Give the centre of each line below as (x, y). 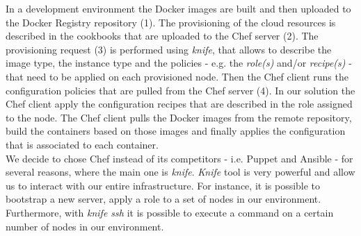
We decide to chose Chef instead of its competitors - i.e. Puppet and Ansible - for (179, 158)
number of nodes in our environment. (85, 226)
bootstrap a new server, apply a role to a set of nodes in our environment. (163, 199)
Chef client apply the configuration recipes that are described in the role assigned (179, 104)
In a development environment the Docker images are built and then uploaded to (178, 8)
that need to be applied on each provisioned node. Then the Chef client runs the (177, 76)
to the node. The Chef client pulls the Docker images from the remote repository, (179, 117)
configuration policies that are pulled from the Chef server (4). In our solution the (180, 90)
